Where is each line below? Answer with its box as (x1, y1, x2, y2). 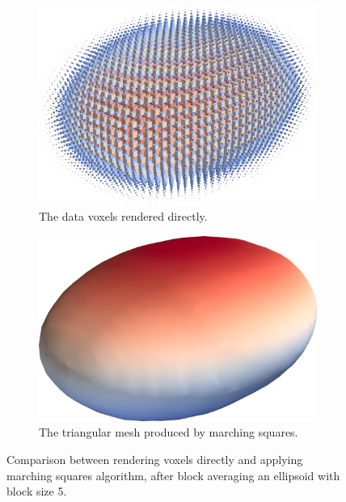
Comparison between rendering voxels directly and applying (6, 451, 303, 468)
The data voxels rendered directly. (39, 208, 208, 225)
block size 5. (6, 483, 67, 500)
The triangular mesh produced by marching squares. (39, 424, 298, 441)
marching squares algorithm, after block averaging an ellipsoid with (6, 466, 340, 483)
